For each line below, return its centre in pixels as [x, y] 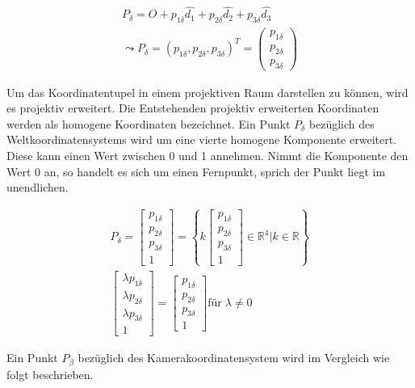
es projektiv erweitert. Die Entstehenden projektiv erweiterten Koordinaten [193, 108]
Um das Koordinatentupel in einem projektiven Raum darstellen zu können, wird [207, 92]
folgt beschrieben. [50, 374]
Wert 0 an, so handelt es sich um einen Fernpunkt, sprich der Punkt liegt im [196, 171]
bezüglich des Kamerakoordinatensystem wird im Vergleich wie [234, 358]
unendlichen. [38, 187]
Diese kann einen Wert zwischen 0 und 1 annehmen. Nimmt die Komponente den [207, 156]
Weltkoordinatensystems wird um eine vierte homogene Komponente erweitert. [202, 139]
